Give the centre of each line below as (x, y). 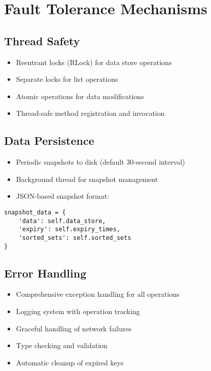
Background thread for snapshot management (87, 179)
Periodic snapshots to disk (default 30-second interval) (100, 162)
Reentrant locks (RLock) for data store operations (94, 62)
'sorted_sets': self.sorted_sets (75, 238)
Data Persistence (49, 141)
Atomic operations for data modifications (80, 96)
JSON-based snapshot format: (63, 196)
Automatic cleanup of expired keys (70, 362)
